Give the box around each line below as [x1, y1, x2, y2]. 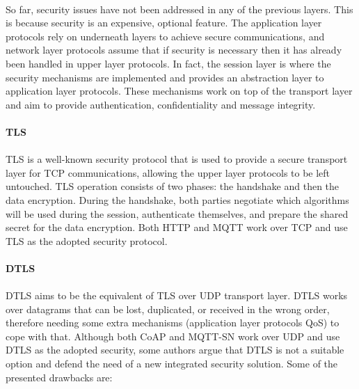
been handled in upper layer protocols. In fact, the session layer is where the [6, 56, 331, 70]
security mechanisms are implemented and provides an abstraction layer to [6, 70, 324, 84]
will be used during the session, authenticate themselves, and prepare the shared [6, 206, 349, 221]
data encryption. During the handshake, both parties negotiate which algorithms [6, 192, 349, 207]
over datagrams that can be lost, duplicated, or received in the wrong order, [6, 301, 330, 316]
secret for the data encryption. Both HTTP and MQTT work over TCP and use [6, 220, 348, 235]
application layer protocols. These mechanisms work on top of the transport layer [6, 84, 353, 98]
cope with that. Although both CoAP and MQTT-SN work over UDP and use [6, 328, 340, 343]
